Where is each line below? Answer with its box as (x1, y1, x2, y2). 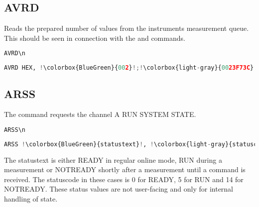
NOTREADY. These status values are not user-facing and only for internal (4, 184, 234, 194)
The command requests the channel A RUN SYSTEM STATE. (4, 109, 196, 119)
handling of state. (4, 194, 58, 204)
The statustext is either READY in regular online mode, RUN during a (4, 154, 222, 165)
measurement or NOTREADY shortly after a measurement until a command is (4, 164, 246, 175)
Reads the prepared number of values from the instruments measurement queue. (4, 23, 249, 33)
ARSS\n (4, 126, 25, 133)
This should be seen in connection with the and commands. (4, 32, 185, 43)
